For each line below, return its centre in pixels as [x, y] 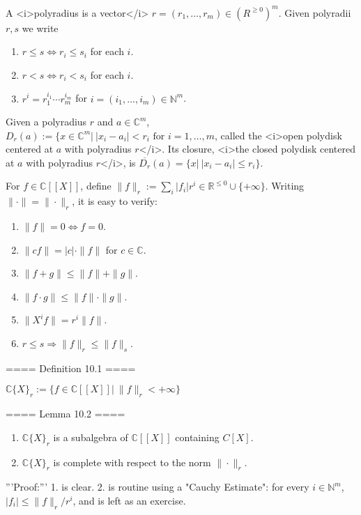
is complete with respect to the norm [132, 462]
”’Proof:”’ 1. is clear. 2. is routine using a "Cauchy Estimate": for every [158, 487]
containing [197, 437]
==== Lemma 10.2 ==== [66, 414]
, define [96, 186]
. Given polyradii [315, 12]
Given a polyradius [46, 122]
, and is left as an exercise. [129, 500]
